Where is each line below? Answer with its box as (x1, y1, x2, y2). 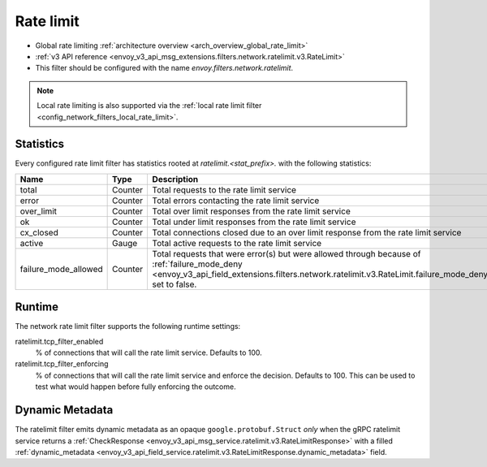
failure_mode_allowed (19, 263, 103, 275)
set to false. (152, 279, 197, 290)
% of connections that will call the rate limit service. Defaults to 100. (35, 348, 263, 357)
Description (152, 173, 199, 184)
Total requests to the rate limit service (152, 184, 296, 195)
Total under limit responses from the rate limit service (152, 216, 356, 227)
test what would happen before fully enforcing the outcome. (35, 382, 236, 391)
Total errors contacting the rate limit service (152, 195, 320, 206)
